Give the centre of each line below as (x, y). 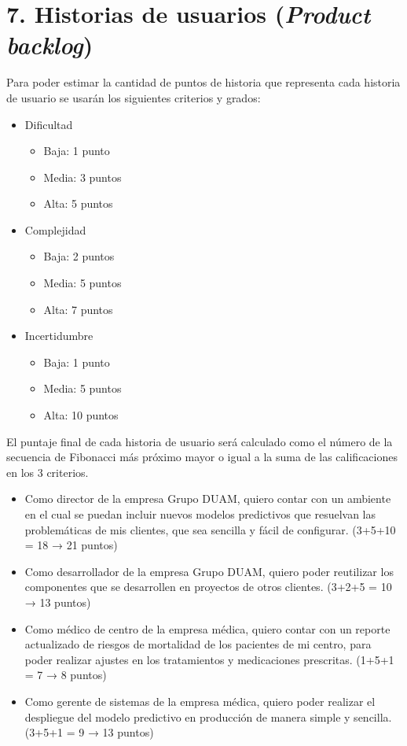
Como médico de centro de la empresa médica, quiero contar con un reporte (207, 628)
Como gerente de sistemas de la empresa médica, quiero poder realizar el (200, 701)
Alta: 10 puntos (81, 415)
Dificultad (49, 124)
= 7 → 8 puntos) (66, 675)
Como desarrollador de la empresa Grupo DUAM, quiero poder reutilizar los (209, 571)
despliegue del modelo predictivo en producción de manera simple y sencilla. (208, 716)
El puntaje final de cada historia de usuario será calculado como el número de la (200, 441)
